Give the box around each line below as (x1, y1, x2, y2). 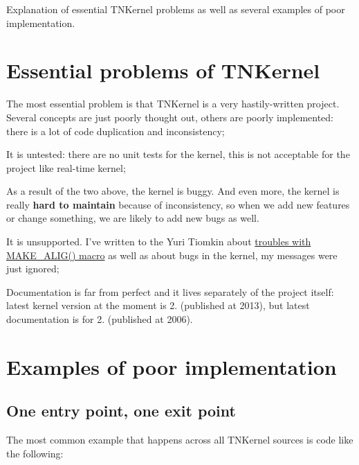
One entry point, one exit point (6, 400, 236, 421)
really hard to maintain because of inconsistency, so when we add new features (6, 197, 350, 211)
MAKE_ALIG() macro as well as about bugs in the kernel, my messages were (6, 247, 338, 262)
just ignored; (6, 261, 59, 276)
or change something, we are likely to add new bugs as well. (6, 211, 259, 225)
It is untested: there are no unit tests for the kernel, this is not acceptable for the (6, 147, 350, 161)
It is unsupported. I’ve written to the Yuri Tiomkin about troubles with (6, 234, 311, 249)
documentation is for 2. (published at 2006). (6, 312, 193, 326)
